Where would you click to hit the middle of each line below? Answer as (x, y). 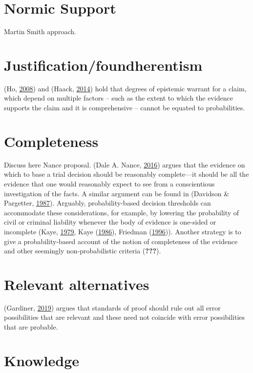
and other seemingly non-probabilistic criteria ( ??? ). (83, 251)
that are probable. (31, 327)
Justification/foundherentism (103, 65)
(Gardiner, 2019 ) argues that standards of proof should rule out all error (112, 307)
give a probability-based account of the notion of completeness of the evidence (121, 241)
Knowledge (42, 360)
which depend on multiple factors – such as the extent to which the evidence (118, 98)
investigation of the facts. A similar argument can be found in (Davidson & (117, 193)
